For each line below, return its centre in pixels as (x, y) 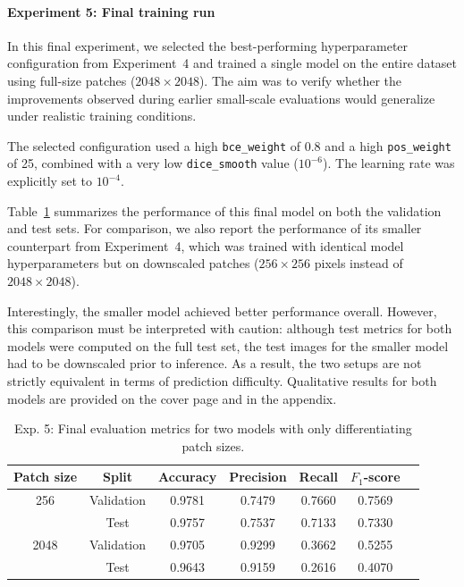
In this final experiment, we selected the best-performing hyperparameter (208, 45)
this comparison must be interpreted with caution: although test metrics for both (230, 328)
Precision (258, 477)
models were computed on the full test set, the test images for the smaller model (228, 345)
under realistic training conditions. (102, 116)
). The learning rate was (389, 163)
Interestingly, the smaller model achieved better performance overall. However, (222, 310)
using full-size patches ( (72, 80)
